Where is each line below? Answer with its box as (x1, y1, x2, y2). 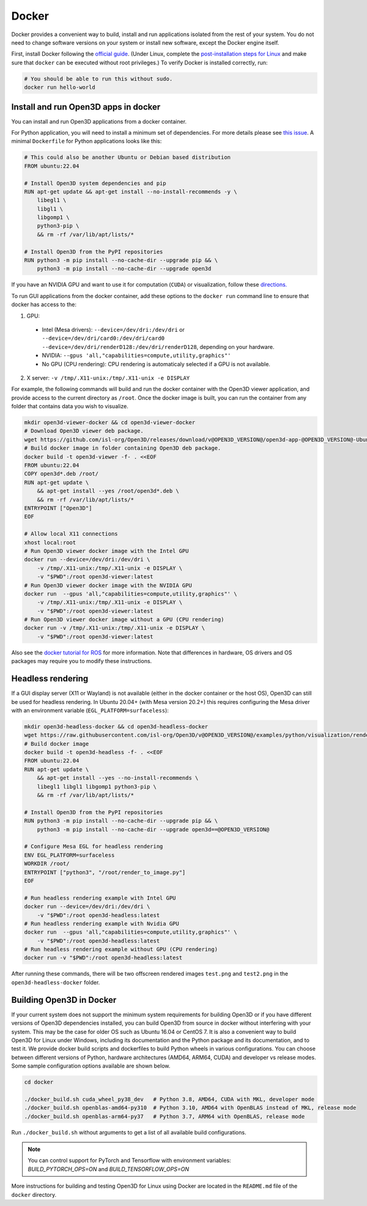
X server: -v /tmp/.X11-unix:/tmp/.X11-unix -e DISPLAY (26, 374, 190, 381)
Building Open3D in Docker (11, 995, 117, 1005)
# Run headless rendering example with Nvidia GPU (24, 920, 180, 927)
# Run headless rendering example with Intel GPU (24, 894, 176, 901)
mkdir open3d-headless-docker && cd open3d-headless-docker (24, 723, 209, 730)
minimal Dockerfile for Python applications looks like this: (11, 138, 162, 145)
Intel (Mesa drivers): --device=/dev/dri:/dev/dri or (42, 326, 185, 333)
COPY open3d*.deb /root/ (24, 470, 99, 478)
